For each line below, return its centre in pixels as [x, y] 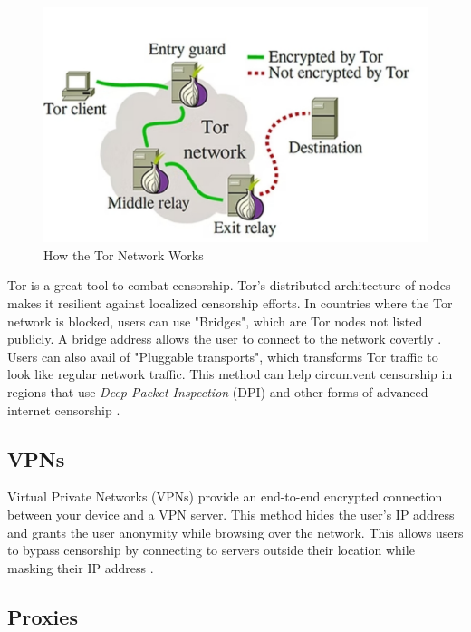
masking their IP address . [81, 567]
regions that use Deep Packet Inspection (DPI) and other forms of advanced [218, 391]
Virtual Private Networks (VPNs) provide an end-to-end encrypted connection [225, 496]
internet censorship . [64, 409]
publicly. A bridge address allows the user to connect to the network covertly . [225, 339]
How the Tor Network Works [124, 254]
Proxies [43, 616]
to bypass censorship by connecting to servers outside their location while [211, 550]
